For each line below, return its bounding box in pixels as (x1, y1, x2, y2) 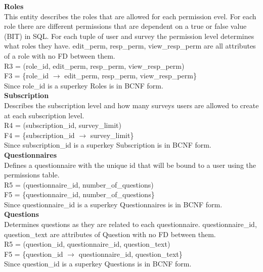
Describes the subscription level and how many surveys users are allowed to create (4, 100, 259, 110)
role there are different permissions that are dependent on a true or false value (4, 21, 247, 31)
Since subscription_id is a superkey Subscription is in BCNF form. (4, 140, 211, 150)
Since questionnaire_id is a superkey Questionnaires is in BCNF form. (4, 199, 223, 209)
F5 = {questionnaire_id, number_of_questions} (4, 189, 155, 200)
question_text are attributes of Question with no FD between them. (4, 229, 216, 239)
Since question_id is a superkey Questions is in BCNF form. (4, 258, 192, 269)
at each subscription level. (4, 110, 84, 120)
